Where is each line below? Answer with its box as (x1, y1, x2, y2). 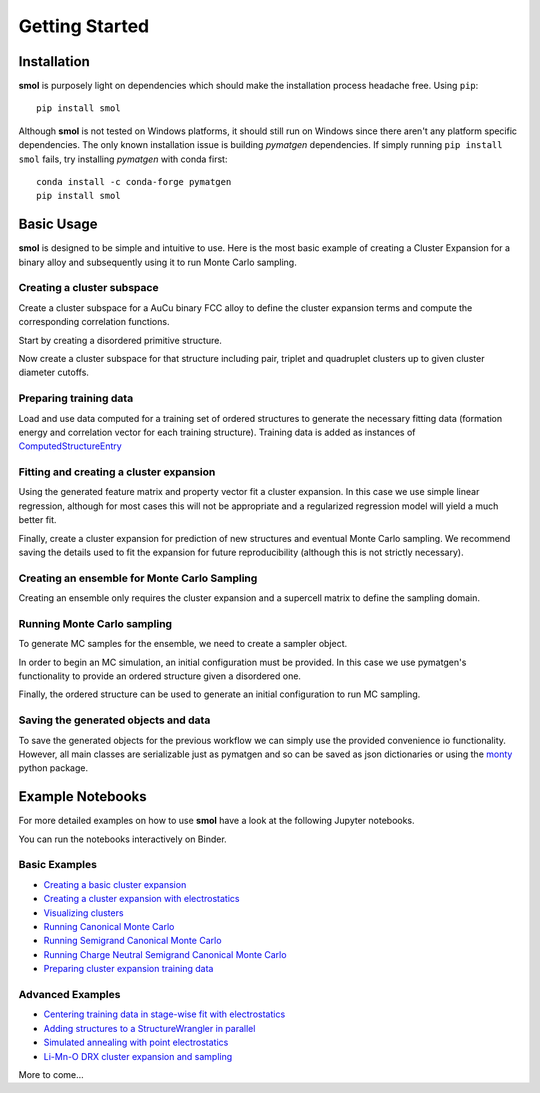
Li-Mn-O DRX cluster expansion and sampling (43, 1050, 233, 1062)
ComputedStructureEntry (18, 440, 122, 452)
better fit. (18, 514, 57, 526)
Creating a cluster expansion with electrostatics (43, 893, 240, 905)
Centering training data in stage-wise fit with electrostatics (43, 1008, 286, 1020)
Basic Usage (18, 216, 98, 233)
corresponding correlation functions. (18, 316, 170, 328)
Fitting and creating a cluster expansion (18, 465, 216, 479)
